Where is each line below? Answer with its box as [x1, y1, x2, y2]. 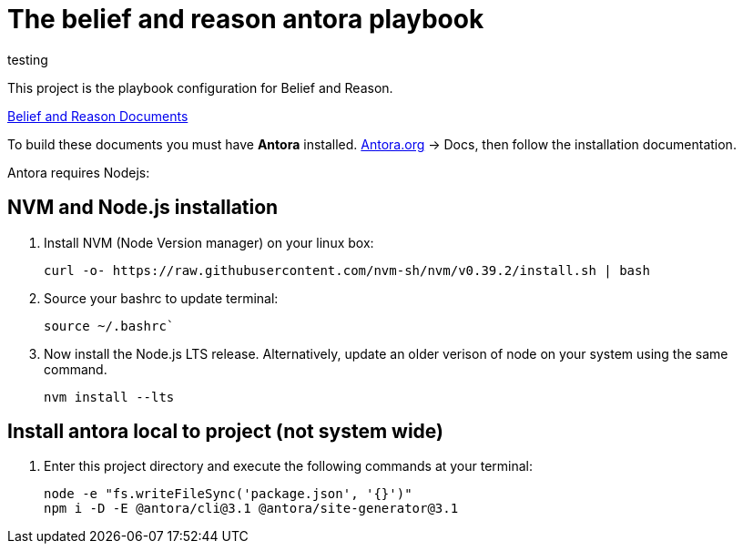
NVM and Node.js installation [7, 196, 279, 219]
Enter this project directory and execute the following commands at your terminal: [44, 458, 534, 474]
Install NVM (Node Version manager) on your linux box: [44, 234, 374, 250]
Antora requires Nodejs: [7, 164, 150, 180]
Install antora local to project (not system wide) [7, 420, 443, 444]
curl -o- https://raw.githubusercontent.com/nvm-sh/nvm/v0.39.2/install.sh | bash [44, 262, 650, 278]
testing [7, 51, 48, 67]
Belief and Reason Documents [7, 107, 188, 124]
